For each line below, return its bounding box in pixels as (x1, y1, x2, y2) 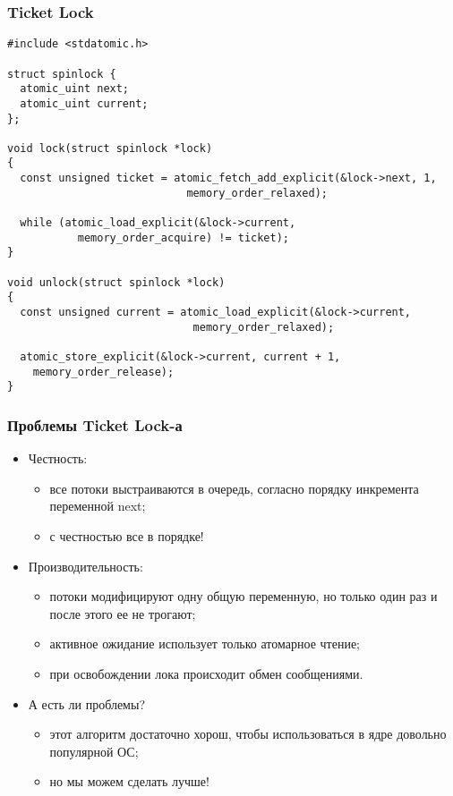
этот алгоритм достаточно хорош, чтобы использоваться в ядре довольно (49, 724, 447, 743)
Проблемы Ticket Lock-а (7, 413, 183, 436)
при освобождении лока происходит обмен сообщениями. (49, 664, 363, 682)
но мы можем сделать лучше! (49, 772, 209, 791)
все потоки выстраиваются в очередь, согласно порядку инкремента (49, 478, 419, 497)
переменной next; (49, 496, 146, 515)
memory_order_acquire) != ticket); (77, 231, 289, 244)
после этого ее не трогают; (49, 604, 196, 622)
